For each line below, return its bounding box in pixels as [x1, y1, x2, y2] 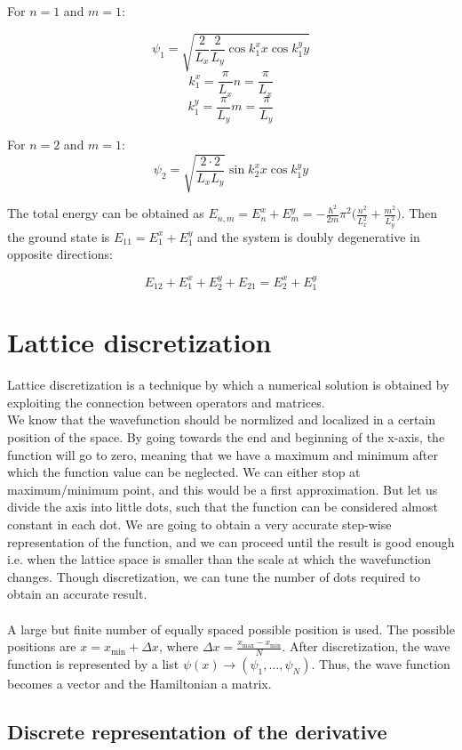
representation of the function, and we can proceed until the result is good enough [7, 532, 455, 551]
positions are [7, 637, 76, 656]
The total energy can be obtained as [7, 204, 204, 222]
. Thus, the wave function [311, 654, 450, 673]
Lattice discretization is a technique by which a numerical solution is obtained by [7, 375, 450, 394]
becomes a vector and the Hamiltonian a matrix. [7, 673, 272, 692]
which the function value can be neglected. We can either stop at [7, 463, 361, 481]
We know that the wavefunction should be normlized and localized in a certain [7, 410, 436, 429]
